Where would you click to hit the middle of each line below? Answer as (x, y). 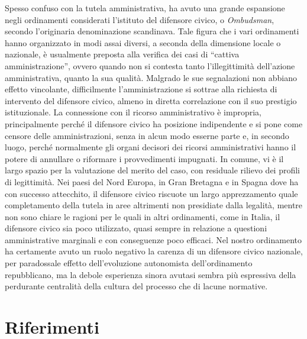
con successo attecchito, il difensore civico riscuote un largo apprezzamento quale (151, 193)
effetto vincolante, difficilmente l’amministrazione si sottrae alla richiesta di (141, 89)
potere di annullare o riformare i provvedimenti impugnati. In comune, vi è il (144, 158)
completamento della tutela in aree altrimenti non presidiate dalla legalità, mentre (154, 205)
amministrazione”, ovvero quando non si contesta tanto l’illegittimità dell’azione (150, 65)
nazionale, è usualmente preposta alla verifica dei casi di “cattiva (122, 54)
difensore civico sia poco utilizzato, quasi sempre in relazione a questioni (136, 228)
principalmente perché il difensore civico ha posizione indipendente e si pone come (154, 123)
